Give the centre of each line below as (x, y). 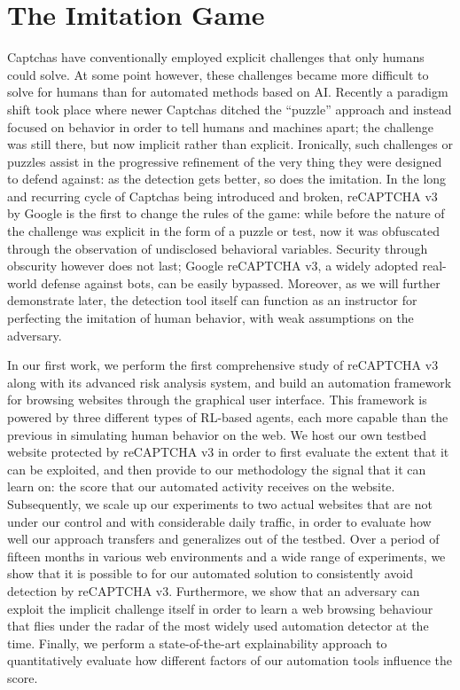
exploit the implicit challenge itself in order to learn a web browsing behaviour (220, 608)
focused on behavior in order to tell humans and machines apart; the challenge (221, 126)
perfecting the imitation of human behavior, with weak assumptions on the (211, 318)
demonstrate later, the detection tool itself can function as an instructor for (212, 300)
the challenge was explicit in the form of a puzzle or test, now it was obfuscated (223, 231)
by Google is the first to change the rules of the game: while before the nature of (226, 213)
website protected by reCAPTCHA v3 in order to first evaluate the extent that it (228, 452)
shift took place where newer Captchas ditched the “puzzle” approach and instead (230, 109)
